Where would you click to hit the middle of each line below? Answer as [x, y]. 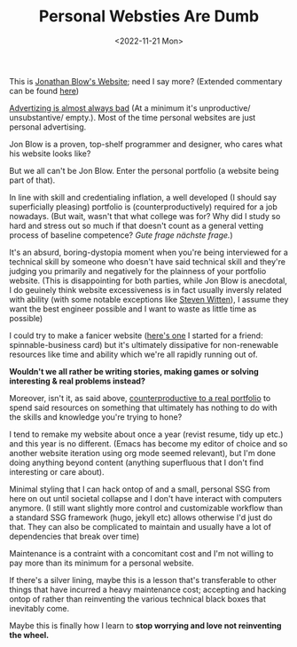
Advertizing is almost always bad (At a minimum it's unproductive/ [130, 107]
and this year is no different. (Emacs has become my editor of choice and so [148, 443]
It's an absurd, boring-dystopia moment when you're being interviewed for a [148, 252]
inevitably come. [39, 608]
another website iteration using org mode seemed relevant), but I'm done [143, 453]
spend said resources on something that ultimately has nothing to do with [143, 407]
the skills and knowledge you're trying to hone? [96, 417]
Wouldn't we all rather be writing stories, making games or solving [134, 371]
